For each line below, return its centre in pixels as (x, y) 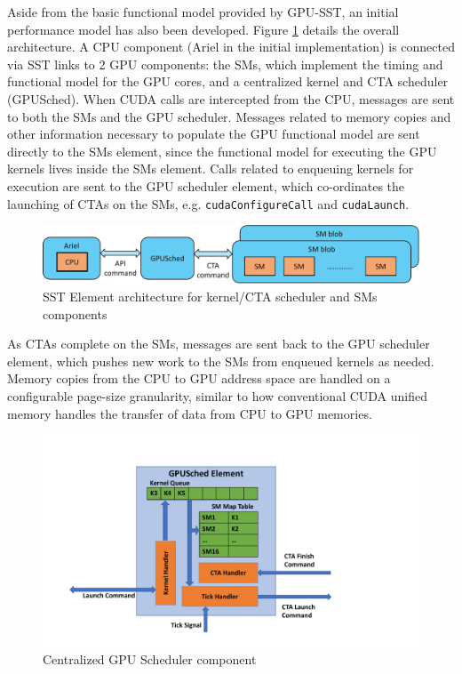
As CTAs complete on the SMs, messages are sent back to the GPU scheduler (219, 344)
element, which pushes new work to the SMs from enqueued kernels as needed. (221, 361)
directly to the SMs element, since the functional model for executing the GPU (222, 151)
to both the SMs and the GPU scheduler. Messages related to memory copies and (229, 116)
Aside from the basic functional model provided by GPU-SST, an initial (203, 12)
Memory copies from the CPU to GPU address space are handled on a (199, 378)
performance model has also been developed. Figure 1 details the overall (203, 29)
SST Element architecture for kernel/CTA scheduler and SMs (210, 297)
